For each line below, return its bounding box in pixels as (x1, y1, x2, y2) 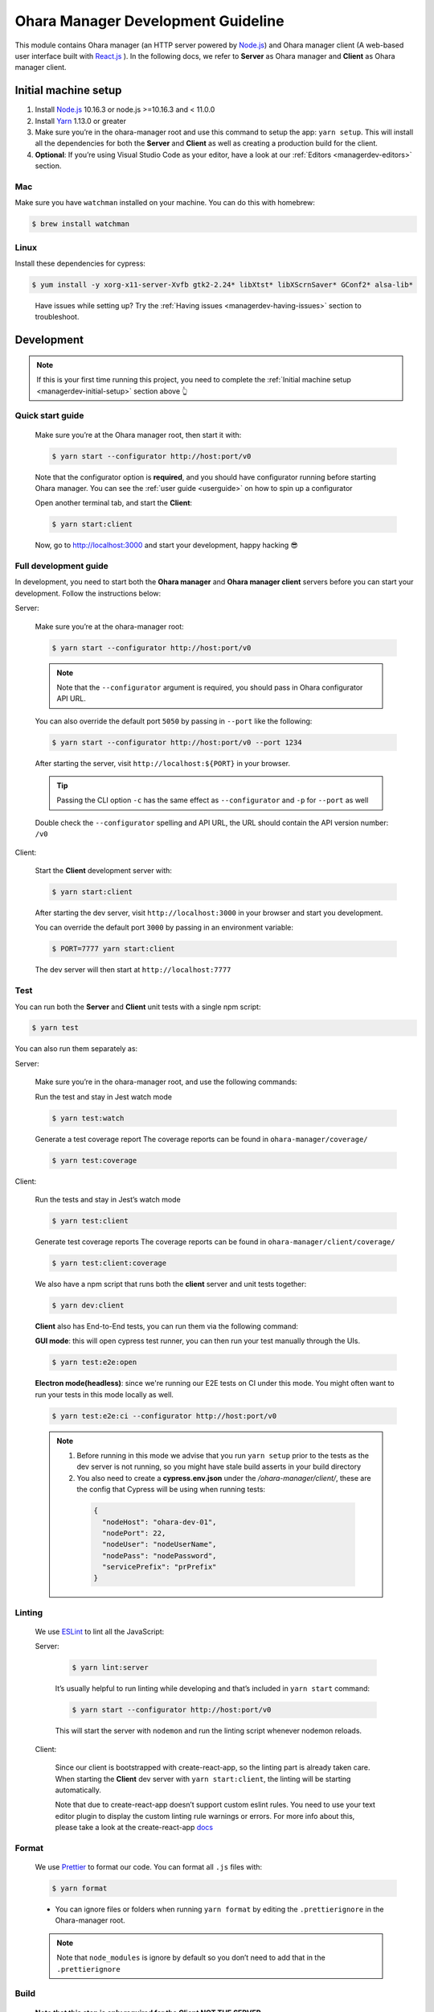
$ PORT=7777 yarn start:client (51, 944, 176, 954)
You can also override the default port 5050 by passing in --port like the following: (35, 716, 313, 726)
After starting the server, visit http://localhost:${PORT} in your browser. (35, 758, 291, 768)
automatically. (55, 1785, 102, 1795)
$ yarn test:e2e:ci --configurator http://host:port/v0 (51, 1411, 277, 1420)
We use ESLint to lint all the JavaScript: (35, 1627, 165, 1637)
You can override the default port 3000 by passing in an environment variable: (35, 922, 293, 933)
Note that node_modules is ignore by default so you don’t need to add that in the (56, 1952, 325, 1963)
